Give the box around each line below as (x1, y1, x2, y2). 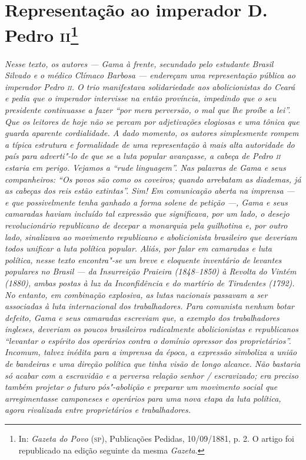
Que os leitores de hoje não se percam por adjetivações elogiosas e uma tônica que (5, 115, 300, 127)
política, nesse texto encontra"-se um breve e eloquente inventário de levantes (5, 253, 282, 266)
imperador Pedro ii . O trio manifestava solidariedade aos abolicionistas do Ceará (5, 80, 295, 92)
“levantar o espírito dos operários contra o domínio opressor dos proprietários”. (5, 334, 291, 346)
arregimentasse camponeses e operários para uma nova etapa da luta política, (5, 392, 281, 404)
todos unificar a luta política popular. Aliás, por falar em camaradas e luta (5, 242, 272, 254)
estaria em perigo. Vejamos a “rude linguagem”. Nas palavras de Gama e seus (5, 161, 286, 173)
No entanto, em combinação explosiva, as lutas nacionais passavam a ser (5, 288, 268, 300)
